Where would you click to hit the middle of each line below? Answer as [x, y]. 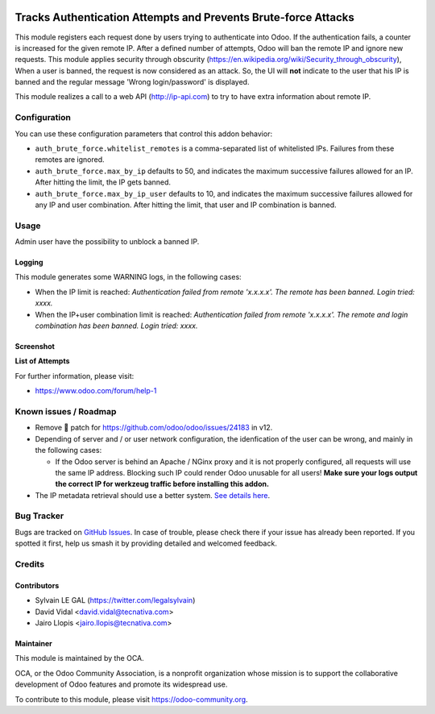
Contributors [37, 585]
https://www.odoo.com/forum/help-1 [96, 391]
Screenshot [35, 347]
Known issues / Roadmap [66, 411]
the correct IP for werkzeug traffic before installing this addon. [162, 484]
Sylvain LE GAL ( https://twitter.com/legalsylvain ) [115, 600]
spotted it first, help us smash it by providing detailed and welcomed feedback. [146, 543]
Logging [29, 263]
